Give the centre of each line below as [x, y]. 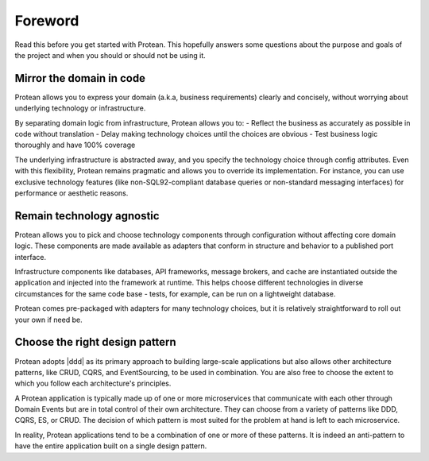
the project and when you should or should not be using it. [110, 55]
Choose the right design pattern [95, 342]
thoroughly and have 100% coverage [75, 145]
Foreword [47, 21]
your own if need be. [48, 320]
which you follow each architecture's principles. [93, 384]
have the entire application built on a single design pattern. [111, 446]
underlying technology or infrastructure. [80, 108]
